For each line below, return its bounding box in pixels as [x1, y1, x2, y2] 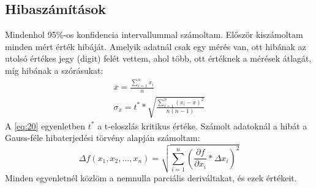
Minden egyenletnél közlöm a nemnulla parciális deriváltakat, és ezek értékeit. [5, 171, 297, 184]
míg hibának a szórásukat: [5, 63, 103, 76]
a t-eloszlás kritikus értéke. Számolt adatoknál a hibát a [97, 119, 307, 132]
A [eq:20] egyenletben [5, 119, 86, 132]
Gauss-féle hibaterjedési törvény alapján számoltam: [5, 131, 200, 144]
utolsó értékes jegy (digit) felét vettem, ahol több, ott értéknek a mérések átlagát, [5, 52, 312, 65]
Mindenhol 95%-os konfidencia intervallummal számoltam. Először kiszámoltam [5, 28, 303, 41]
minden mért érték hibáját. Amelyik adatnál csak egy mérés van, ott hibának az [5, 40, 306, 52]
